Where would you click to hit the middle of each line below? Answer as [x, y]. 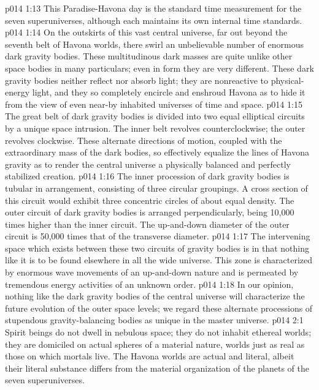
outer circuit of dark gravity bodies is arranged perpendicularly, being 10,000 [150, 212]
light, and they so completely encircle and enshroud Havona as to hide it [169, 92]
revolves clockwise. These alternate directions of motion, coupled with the [144, 140]
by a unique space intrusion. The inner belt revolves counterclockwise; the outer [155, 128]
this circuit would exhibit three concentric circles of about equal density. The [150, 200]
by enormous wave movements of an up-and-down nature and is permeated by [152, 272]
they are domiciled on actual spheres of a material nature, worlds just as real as [155, 344]
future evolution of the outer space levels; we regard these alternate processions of [159, 308]
